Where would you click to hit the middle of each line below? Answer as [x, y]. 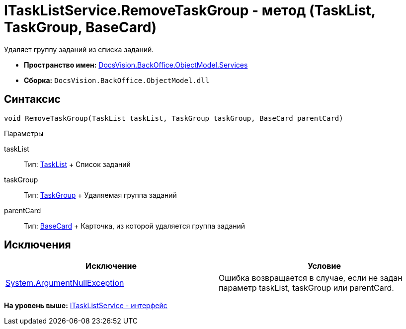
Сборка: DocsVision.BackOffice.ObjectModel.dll [117, 80]
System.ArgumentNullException [65, 283]
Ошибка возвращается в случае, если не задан [311, 278]
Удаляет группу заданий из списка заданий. [79, 49]
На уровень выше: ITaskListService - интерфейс [86, 306]
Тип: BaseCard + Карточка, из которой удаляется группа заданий [135, 226]
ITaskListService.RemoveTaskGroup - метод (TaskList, [190, 10]
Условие [324, 266]
